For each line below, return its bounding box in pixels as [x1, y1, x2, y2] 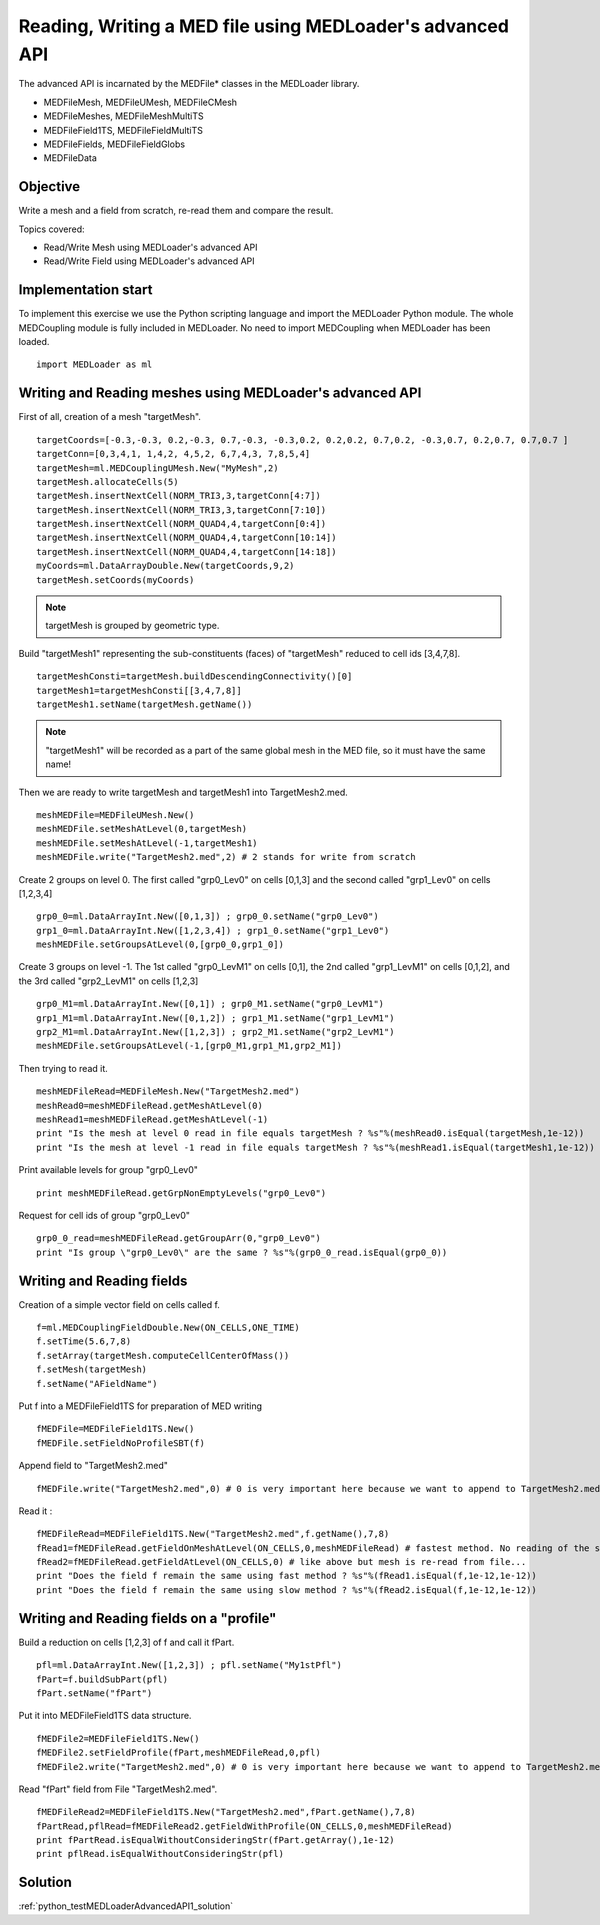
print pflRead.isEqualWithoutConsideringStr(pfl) [36, 1848, 285, 1860]
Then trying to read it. [18, 1062, 109, 1074]
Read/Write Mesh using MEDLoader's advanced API [43, 241, 258, 253]
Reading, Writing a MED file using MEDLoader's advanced [18, 15, 510, 37]
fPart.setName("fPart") [36, 1687, 153, 1699]
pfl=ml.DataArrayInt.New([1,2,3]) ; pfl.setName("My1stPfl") [36, 1660, 342, 1671]
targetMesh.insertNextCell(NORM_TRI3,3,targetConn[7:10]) [36, 504, 327, 515]
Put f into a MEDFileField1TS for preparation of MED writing [18, 1400, 263, 1412]
